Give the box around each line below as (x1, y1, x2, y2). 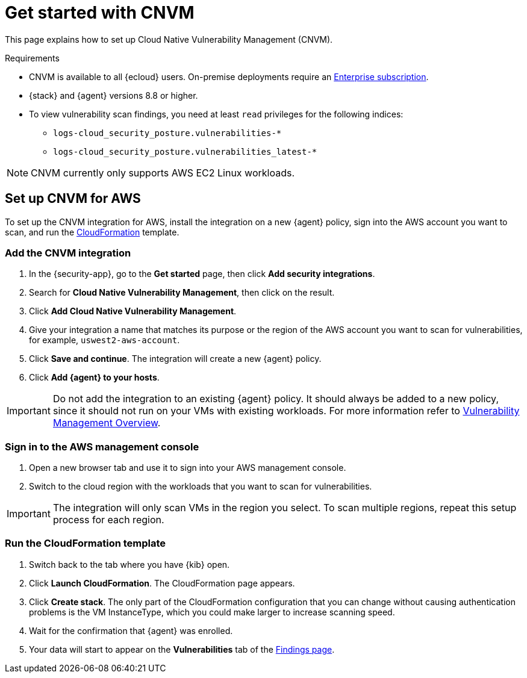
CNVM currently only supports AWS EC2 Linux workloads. (31, 166, 295, 179)
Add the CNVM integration (5, 246, 131, 259)
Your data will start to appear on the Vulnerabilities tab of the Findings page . (29, 644, 335, 655)
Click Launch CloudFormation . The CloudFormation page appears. (29, 577, 295, 588)
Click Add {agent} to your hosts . (29, 372, 160, 383)
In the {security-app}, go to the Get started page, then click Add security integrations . (29, 269, 375, 279)
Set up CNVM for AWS (5, 191, 141, 207)
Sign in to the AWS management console (5, 440, 199, 453)
